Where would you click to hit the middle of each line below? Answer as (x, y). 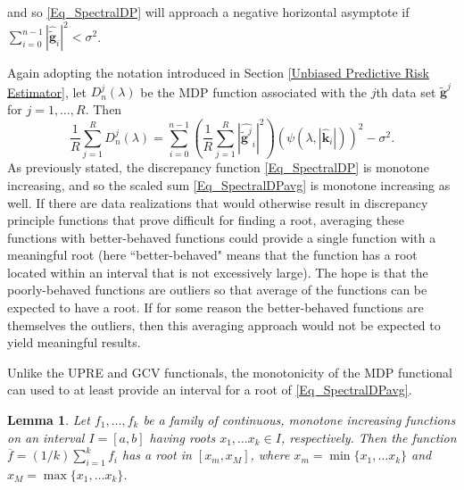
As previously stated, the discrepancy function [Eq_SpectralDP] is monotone (218, 167)
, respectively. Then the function (369, 437)
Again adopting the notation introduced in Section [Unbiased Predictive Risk (218, 73)
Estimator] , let (47, 91)
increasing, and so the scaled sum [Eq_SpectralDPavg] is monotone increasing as (229, 184)
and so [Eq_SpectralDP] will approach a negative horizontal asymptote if (208, 12)
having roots (182, 437)
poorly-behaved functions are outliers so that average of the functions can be (217, 290)
